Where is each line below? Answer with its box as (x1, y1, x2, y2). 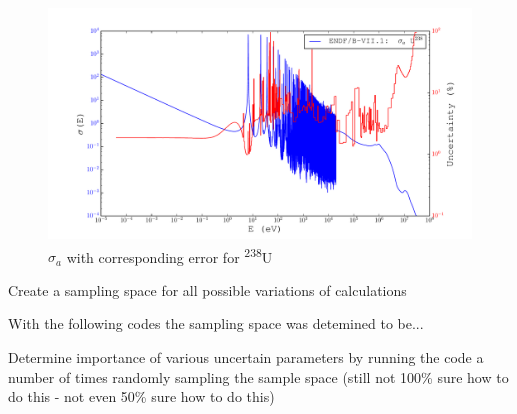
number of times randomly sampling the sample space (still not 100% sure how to (8, 366, 509, 387)
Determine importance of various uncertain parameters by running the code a (8, 347, 484, 368)
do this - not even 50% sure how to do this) (8, 386, 275, 407)
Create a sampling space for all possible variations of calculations (8, 279, 407, 300)
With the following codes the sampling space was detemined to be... (8, 313, 424, 334)
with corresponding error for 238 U (66, 243, 273, 267)
